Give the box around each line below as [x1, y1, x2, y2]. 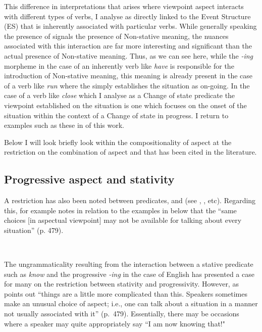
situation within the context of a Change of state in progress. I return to [4, 110, 229, 120]
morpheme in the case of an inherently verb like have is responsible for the [4, 60, 234, 71]
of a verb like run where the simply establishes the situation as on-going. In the [4, 80, 250, 90]
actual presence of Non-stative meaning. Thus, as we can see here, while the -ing [4, 50, 253, 61]
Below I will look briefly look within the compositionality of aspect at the [4, 136, 232, 147]
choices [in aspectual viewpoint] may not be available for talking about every [4, 215, 242, 225]
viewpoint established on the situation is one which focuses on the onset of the [4, 100, 247, 110]
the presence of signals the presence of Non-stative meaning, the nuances [4, 30, 229, 41]
